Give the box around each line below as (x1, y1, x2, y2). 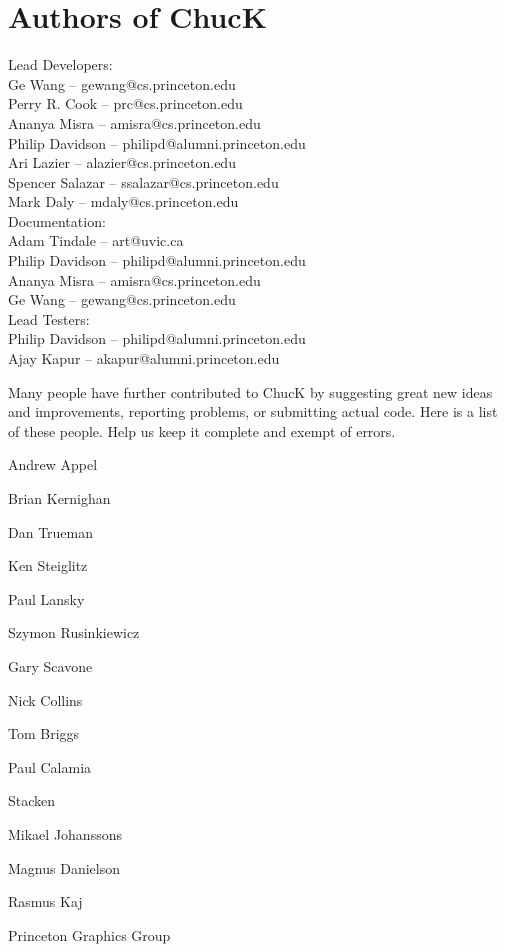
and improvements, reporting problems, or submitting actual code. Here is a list (8, 401, 498, 422)
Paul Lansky (8, 588, 85, 609)
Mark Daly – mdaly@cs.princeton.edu (8, 191, 239, 212)
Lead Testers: (8, 308, 90, 329)
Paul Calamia (8, 756, 92, 777)
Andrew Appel (8, 454, 98, 475)
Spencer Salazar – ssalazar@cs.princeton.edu (8, 171, 279, 192)
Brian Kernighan (8, 488, 111, 508)
